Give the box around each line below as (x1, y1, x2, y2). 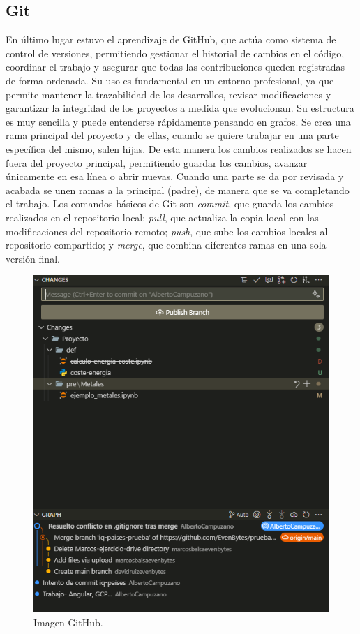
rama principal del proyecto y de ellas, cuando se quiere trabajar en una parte (6, 128, 339, 142)
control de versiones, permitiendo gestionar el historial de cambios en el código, (6, 45, 345, 60)
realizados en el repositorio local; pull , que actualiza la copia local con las (6, 209, 319, 224)
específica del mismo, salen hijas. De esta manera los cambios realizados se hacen (6, 141, 352, 156)
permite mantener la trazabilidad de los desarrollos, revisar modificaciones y (6, 87, 331, 101)
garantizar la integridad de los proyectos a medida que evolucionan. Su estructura (6, 101, 354, 115)
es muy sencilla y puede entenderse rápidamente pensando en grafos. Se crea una (6, 114, 351, 128)
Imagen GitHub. (33, 614, 103, 629)
